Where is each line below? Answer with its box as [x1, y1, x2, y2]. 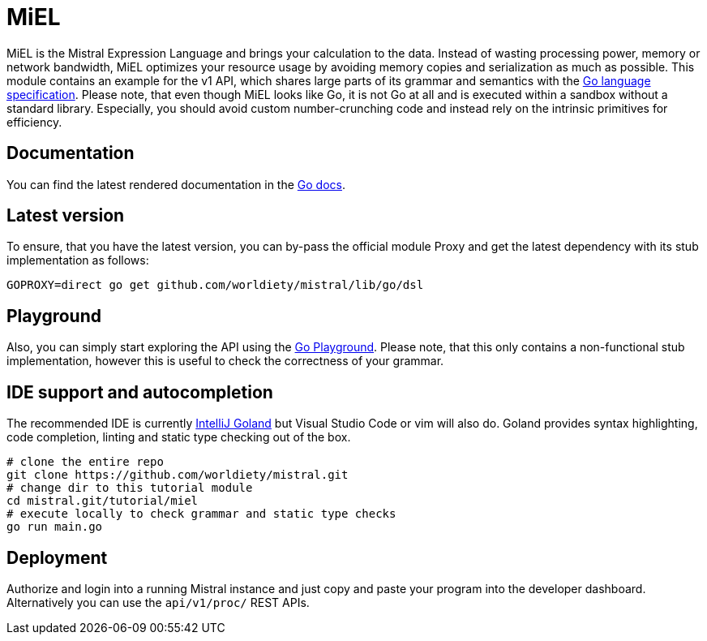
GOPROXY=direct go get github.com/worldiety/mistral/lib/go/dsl [6, 278, 424, 292]
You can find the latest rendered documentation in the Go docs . [6, 177, 346, 191]
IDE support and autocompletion [6, 381, 273, 402]
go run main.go [6, 520, 103, 534]
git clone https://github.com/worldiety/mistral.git [6, 468, 349, 482]
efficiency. [6, 114, 62, 129]
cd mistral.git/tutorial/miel [6, 494, 199, 508]
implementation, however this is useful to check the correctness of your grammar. [6, 354, 444, 368]
